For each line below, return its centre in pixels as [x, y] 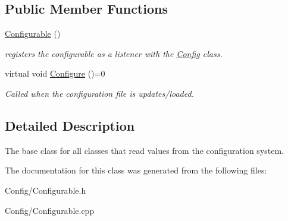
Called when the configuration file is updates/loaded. [99, 93]
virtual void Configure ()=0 [55, 73]
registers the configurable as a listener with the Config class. [114, 53]
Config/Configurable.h [46, 190]
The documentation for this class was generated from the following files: [136, 170]
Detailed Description [70, 125]
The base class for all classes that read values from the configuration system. [145, 150]
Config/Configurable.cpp [50, 210]
